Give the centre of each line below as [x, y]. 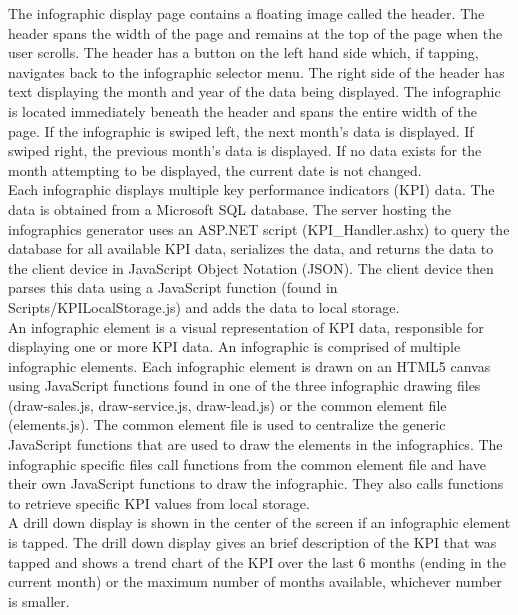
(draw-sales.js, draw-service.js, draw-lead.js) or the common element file [227, 404]
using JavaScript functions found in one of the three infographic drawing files [244, 385]
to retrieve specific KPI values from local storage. [159, 502]
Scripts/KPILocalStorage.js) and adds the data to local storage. [204, 306]
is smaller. [39, 600]
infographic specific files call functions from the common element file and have [247, 463]
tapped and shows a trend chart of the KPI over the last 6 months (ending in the [257, 561]
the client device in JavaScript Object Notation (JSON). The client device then [251, 267]
